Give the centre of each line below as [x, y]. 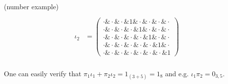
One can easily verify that [43, 73]
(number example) [31, 6]
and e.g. [177, 73]
